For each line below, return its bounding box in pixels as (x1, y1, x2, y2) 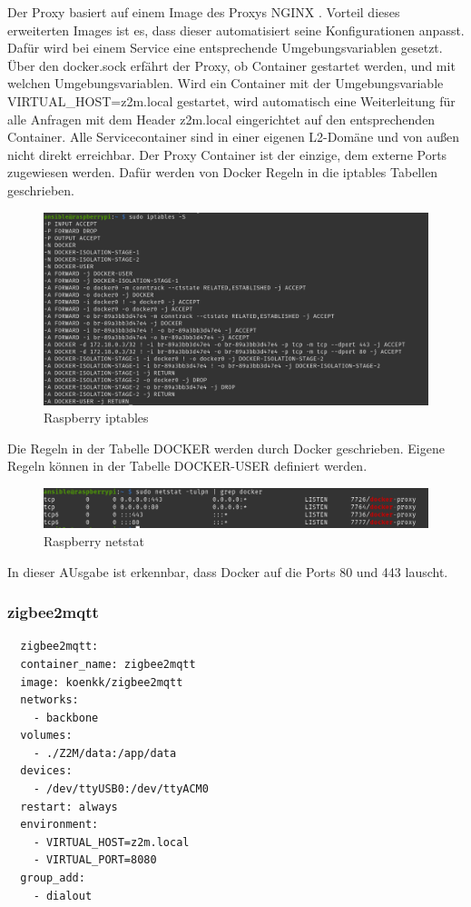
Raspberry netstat (44, 531, 144, 550)
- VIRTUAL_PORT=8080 (33, 853, 157, 867)
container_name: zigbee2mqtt (20, 657, 196, 671)
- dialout (33, 889, 93, 902)
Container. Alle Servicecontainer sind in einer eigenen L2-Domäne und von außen (7, 127, 460, 146)
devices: (20, 764, 73, 778)
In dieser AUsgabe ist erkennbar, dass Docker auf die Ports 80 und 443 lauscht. (7, 562, 448, 581)
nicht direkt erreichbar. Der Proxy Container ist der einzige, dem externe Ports (7, 145, 447, 164)
